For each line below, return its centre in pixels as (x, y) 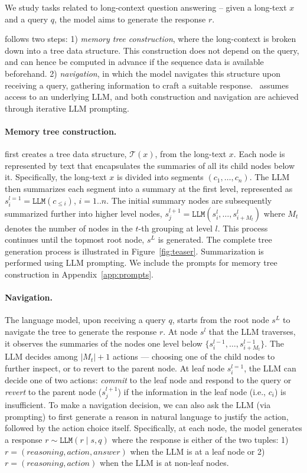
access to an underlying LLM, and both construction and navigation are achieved (152, 97)
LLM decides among (41, 356)
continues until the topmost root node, (75, 239)
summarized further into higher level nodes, (84, 213)
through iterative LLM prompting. (67, 108)
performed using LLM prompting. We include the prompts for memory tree (141, 262)
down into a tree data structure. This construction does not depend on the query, (152, 50)
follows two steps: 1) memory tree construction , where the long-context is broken (151, 39)
